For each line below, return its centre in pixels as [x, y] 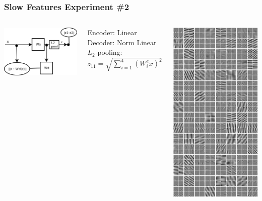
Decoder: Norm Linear [122, 42]
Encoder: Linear [112, 32]
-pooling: [109, 52]
